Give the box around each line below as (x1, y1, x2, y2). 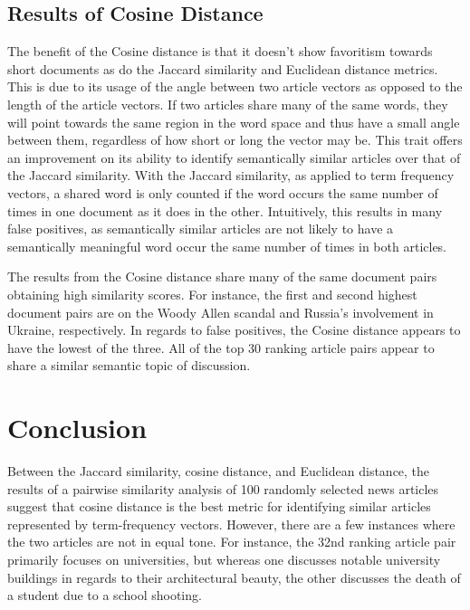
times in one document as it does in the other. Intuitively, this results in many (7, 201, 443, 220)
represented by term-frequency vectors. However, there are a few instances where (7, 514, 456, 533)
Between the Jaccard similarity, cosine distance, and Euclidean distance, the (7, 462, 430, 481)
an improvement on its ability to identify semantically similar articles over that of (7, 148, 461, 167)
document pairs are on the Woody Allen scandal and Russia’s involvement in (7, 302, 434, 321)
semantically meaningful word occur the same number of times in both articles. (7, 236, 447, 255)
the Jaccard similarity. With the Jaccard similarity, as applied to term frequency (7, 166, 455, 185)
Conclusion (7, 409, 148, 446)
